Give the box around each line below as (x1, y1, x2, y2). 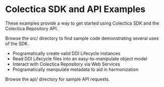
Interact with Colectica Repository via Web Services (12, 61, 120, 67)
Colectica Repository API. (5, 25, 58, 31)
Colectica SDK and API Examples (5, 4, 146, 15)
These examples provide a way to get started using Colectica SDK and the (5, 20, 159, 26)
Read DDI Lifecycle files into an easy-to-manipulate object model (12, 55, 147, 61)
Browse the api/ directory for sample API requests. (5, 76, 110, 82)
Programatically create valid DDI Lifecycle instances (12, 50, 121, 56)
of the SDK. (5, 40, 29, 46)
